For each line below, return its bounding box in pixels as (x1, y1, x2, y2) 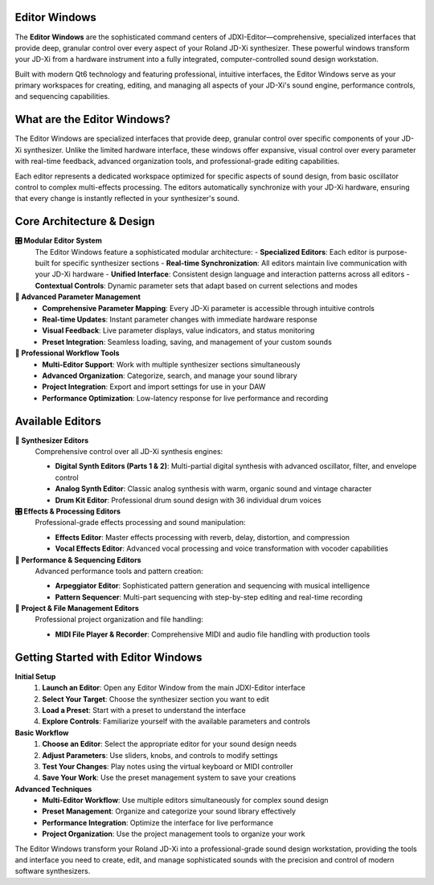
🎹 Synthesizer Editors (14, 435, 89, 445)
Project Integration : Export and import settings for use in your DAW (42, 382, 266, 391)
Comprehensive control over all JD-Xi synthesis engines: (35, 447, 223, 456)
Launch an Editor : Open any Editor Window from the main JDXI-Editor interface (42, 683, 305, 693)
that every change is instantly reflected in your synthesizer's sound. (14, 194, 240, 203)
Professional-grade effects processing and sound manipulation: (35, 518, 246, 527)
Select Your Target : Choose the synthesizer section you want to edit (42, 694, 269, 703)
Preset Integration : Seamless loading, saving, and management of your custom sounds (42, 337, 333, 346)
